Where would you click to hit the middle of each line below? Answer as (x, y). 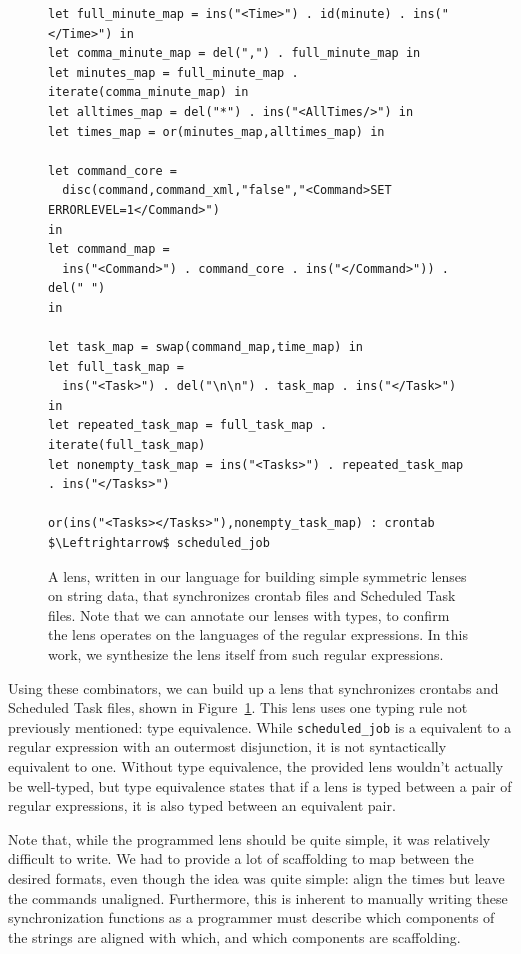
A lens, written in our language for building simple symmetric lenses (257, 575)
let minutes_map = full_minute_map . (173, 72)
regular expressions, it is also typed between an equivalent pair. (202, 805)
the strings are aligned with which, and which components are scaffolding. (234, 936)
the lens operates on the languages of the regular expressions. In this (258, 634)
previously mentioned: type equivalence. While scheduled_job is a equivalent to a (260, 726)
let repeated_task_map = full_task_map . (188, 425)
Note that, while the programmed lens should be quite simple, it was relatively (249, 838)
